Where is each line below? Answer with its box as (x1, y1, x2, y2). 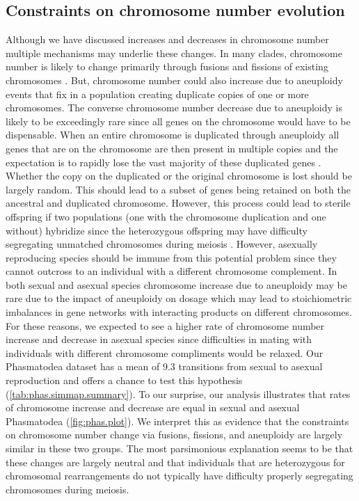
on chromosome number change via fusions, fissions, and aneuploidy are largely (6, 427, 343, 442)
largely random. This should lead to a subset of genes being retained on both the (6, 182, 351, 196)
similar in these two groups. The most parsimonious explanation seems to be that (6, 441, 353, 456)
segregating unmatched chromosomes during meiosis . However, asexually (6, 237, 318, 251)
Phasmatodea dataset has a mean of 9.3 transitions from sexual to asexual (6, 359, 323, 374)
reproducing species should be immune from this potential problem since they (6, 250, 337, 264)
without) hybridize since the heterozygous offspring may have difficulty (6, 223, 308, 237)
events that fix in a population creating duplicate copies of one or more (6, 86, 309, 101)
